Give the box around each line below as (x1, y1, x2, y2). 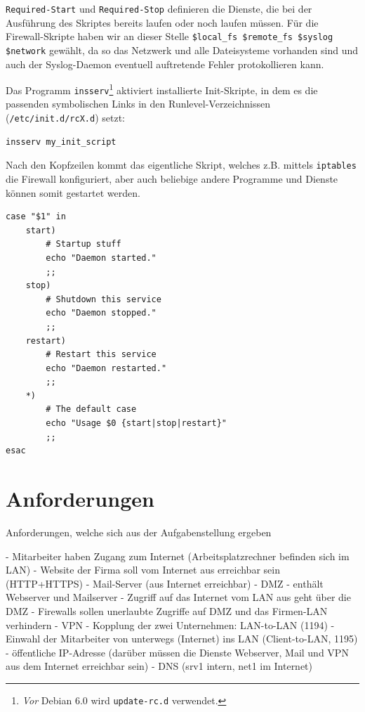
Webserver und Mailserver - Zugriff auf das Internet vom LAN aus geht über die (6, 590, 351, 604)
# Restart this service (46, 349, 157, 360)
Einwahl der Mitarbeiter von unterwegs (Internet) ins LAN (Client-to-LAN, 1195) (6, 631, 358, 646)
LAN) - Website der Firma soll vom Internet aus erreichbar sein (6, 562, 280, 577)
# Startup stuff (46, 239, 121, 250)
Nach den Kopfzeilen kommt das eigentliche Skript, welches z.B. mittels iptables (6, 157, 357, 172)
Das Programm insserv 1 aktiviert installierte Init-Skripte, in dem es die (6, 81, 318, 97)
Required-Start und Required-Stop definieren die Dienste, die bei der (6, 1, 312, 15)
